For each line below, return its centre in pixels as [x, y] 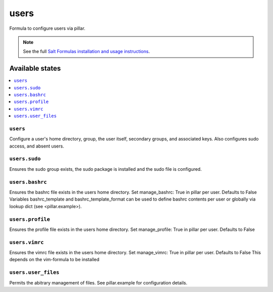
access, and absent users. [37, 146]
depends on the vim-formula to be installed [54, 260]
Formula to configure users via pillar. [47, 28]
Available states [35, 68]
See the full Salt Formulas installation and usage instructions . [86, 52]
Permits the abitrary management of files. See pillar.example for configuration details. [98, 282]
